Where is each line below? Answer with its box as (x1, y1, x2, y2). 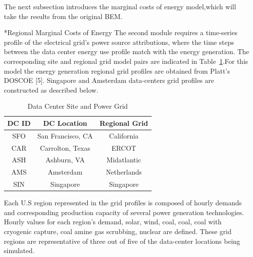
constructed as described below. (4, 84, 98, 95)
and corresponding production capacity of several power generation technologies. (4, 207, 244, 217)
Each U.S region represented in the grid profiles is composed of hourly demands (4, 198, 242, 208)
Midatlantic (106, 155, 141, 165)
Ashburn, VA (45, 155, 85, 165)
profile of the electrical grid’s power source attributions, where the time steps (4, 37, 234, 47)
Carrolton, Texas (40, 142, 90, 153)
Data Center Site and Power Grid (27, 101, 128, 111)
